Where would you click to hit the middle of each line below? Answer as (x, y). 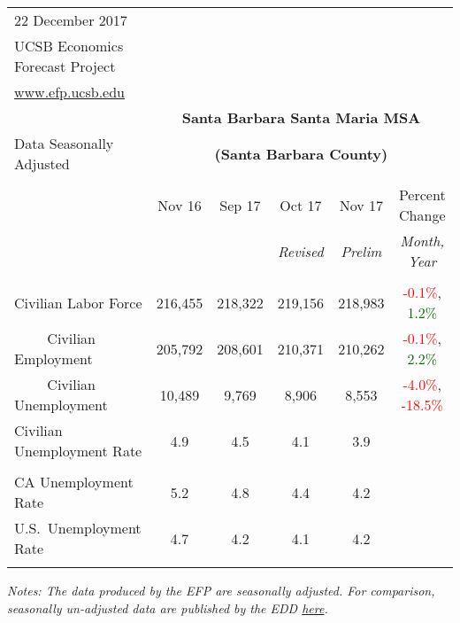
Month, (422, 241)
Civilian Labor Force (78, 302)
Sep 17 (240, 205)
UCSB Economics (69, 46)
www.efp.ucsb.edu (69, 92)
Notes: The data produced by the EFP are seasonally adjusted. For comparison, (221, 590)
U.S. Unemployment (78, 528)
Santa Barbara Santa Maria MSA (301, 117)
